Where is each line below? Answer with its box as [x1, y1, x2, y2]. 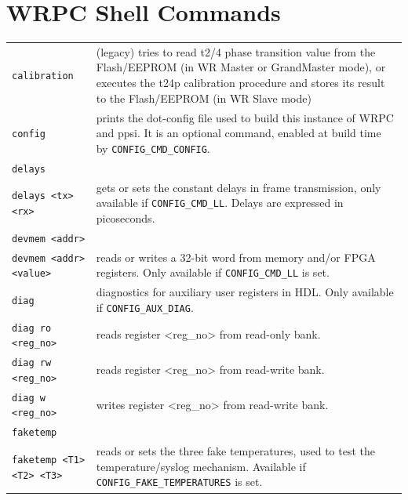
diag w [12, 392, 46, 404]
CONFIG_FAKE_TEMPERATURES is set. [96, 473, 263, 490]
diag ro [12, 322, 52, 334]
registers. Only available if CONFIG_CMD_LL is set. [96, 264, 330, 281]
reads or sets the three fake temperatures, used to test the [96, 443, 375, 459]
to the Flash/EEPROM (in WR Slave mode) [96, 89, 311, 106]
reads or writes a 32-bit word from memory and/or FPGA [96, 248, 376, 265]
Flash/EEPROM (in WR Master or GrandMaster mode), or [96, 59, 386, 75]
